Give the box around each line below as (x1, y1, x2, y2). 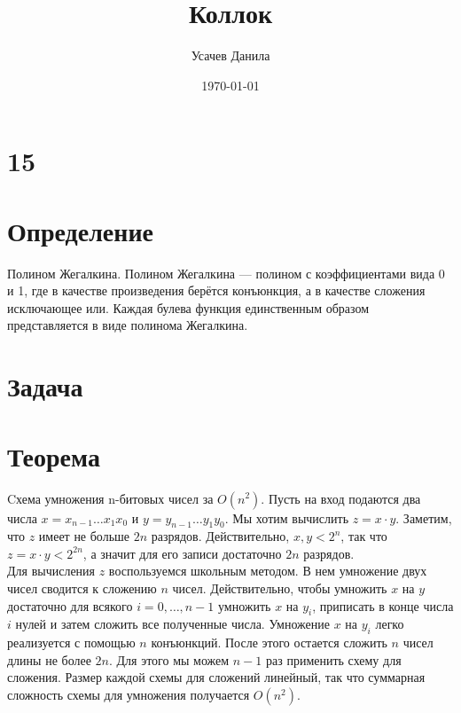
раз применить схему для (266, 650, 402, 669)
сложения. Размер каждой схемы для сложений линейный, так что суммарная (7, 668, 426, 686)
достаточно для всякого (7, 596, 133, 615)
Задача (7, 368, 83, 404)
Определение (7, 212, 153, 248)
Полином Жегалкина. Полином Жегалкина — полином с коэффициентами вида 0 (7, 263, 445, 282)
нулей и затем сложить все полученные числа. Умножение (15, 615, 330, 633)
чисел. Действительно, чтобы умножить (172, 579, 387, 598)
